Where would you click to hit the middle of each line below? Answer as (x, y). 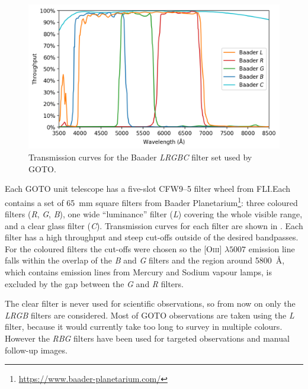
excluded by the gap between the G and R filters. (94, 283)
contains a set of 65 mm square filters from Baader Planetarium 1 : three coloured (151, 201)
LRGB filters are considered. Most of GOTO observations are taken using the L (150, 315)
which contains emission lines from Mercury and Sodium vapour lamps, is (138, 272)
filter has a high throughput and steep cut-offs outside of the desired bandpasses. (152, 237)
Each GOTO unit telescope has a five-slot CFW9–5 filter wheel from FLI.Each (148, 189)
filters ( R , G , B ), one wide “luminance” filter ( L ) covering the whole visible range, (154, 214)
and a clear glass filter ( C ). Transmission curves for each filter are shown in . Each (154, 225)
